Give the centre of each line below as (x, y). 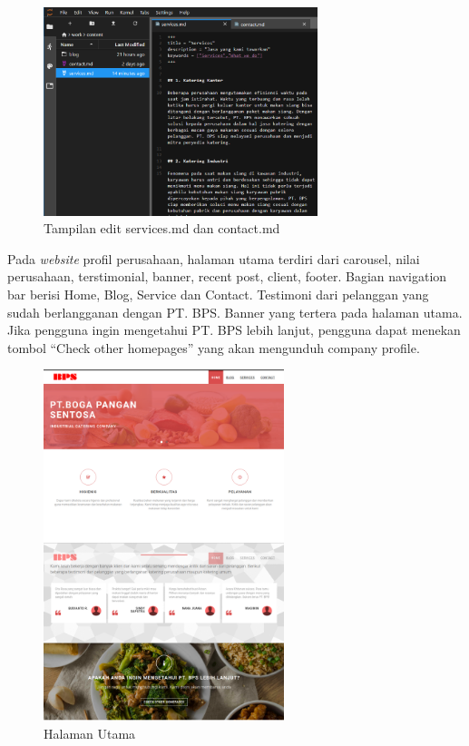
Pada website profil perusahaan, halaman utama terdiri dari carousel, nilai (214, 258)
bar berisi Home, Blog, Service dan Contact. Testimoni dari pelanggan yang (218, 294)
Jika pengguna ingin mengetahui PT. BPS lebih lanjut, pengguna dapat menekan (234, 330)
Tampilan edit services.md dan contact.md (162, 228)
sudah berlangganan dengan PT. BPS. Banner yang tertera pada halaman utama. (235, 312)
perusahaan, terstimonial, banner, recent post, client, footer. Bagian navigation (227, 276)
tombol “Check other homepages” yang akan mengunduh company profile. (214, 347)
